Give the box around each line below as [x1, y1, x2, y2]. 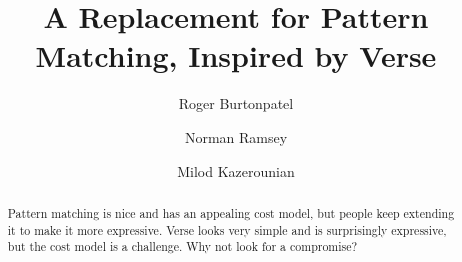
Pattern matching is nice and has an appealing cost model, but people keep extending [7, 204, 455, 221]
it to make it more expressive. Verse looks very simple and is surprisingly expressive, [7, 221, 447, 238]
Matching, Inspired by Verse [35, 35, 437, 76]
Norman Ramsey [184, 126, 288, 147]
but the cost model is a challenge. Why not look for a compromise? [7, 238, 358, 255]
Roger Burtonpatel [178, 93, 294, 114]
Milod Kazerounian [177, 160, 295, 181]
